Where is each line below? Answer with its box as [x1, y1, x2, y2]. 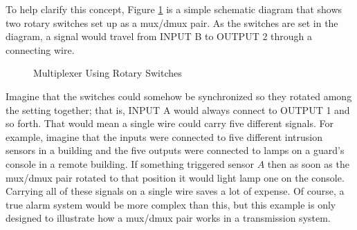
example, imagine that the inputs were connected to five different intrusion [6, 129, 322, 144]
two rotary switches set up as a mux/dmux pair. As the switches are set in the [6, 15, 338, 30]
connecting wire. [6, 42, 75, 57]
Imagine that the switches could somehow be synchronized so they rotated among [6, 88, 352, 103]
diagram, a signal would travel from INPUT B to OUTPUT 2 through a [6, 29, 313, 44]
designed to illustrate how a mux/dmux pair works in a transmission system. [6, 211, 331, 225]
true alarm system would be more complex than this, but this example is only [6, 197, 336, 211]
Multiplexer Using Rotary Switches [33, 66, 182, 80]
